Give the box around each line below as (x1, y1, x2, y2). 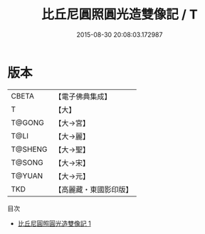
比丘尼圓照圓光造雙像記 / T (41, 6, 198, 23)
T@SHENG (11, 144, 48, 154)
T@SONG (11, 157, 44, 167)
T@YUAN (11, 171, 43, 181)
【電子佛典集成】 (54, 91, 112, 101)
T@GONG (11, 118, 44, 128)
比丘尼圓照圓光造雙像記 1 (17, 219, 91, 228)
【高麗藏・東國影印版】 (54, 184, 133, 194)
